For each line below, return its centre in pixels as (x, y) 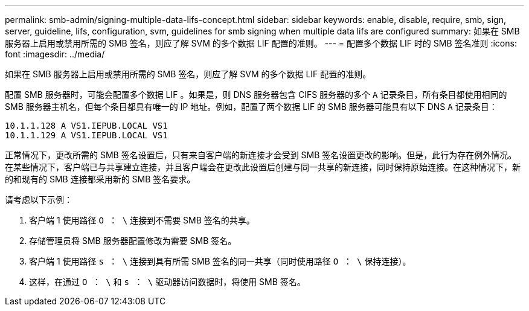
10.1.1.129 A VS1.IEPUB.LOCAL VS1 (86, 135)
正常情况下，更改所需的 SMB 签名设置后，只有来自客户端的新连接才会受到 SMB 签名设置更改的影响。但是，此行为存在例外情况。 (261, 155)
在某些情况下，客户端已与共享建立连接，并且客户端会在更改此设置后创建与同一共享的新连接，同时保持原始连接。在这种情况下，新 (263, 167)
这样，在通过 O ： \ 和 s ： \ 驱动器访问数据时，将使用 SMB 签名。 (167, 282)
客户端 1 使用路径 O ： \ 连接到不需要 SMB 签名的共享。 (142, 220)
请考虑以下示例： (39, 200)
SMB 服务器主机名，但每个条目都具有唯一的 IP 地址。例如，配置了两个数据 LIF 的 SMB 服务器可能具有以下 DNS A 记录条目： (251, 107)
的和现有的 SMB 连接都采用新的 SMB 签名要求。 (100, 179)
